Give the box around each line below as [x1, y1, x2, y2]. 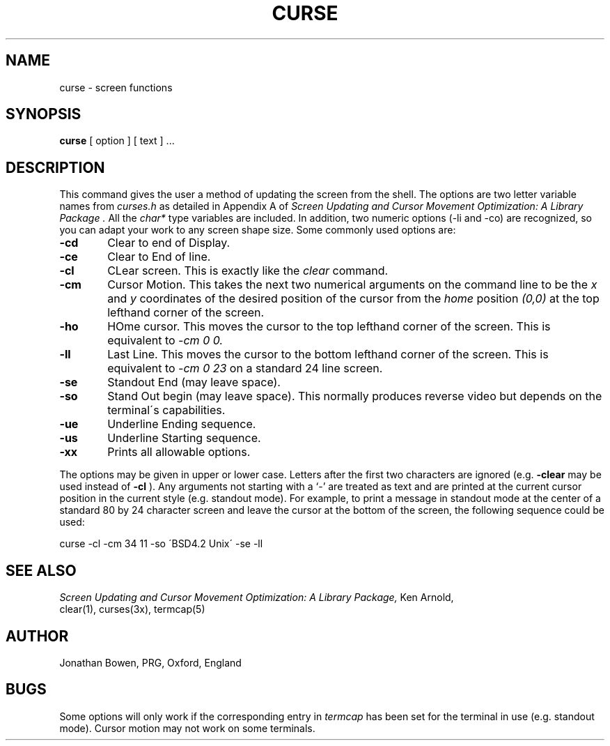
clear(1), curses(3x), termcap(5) [59, 603, 205, 616]
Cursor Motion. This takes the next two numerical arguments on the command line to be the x [107, 277, 597, 292]
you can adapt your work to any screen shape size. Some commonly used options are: [59, 224, 456, 236]
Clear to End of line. [107, 250, 211, 264]
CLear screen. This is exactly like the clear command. [107, 264, 389, 278]
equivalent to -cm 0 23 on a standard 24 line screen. [107, 361, 383, 376]
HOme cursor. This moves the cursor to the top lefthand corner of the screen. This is [107, 319, 551, 334]
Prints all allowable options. [107, 445, 251, 459]
